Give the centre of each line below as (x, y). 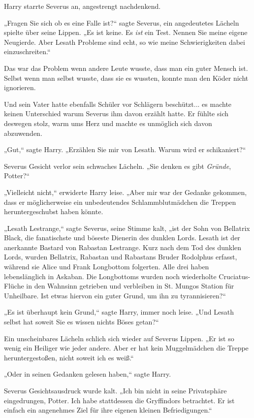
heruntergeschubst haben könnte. (54, 211)
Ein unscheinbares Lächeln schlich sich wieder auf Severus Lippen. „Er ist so (119, 338)
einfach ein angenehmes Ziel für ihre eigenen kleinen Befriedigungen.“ (108, 410)
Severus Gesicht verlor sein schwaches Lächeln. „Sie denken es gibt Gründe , (118, 166)
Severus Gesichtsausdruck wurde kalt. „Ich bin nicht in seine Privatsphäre (115, 390)
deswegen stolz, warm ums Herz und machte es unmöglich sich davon (108, 123)
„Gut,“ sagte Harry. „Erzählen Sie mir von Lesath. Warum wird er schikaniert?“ (125, 149)
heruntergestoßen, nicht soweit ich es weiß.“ (69, 357)
